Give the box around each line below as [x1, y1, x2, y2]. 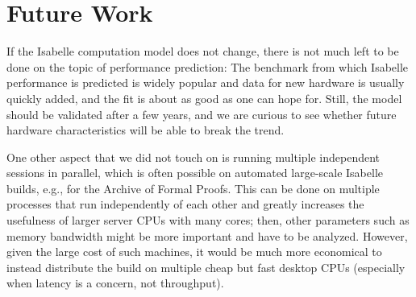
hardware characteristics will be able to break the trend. [6, 122, 285, 138]
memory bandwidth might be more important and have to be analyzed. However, [6, 227, 408, 244]
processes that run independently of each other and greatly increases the [6, 196, 364, 212]
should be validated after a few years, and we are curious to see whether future [6, 105, 397, 122]
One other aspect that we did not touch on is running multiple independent [6, 148, 381, 165]
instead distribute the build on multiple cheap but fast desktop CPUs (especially [6, 258, 406, 275]
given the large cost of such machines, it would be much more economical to [6, 243, 382, 260]
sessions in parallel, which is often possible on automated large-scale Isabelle [6, 164, 384, 181]
